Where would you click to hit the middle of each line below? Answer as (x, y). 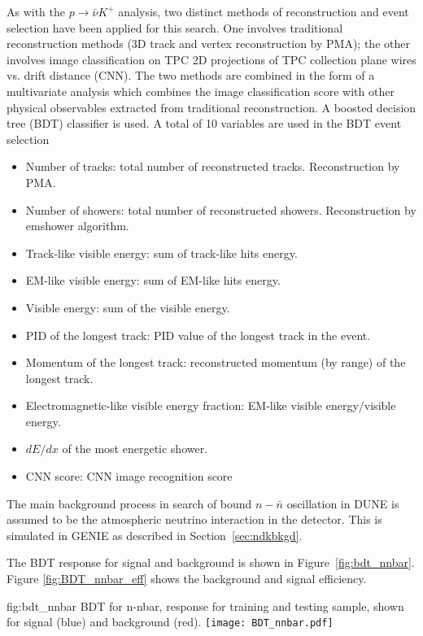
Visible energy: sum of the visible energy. (128, 307)
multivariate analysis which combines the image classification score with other (201, 91)
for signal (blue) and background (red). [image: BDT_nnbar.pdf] (170, 622)
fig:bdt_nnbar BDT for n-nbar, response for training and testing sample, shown (205, 606)
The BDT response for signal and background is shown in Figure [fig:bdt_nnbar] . (211, 562)
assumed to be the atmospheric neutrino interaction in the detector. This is (194, 519)
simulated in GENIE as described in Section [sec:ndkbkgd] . (155, 535)
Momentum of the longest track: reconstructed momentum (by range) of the (216, 362)
